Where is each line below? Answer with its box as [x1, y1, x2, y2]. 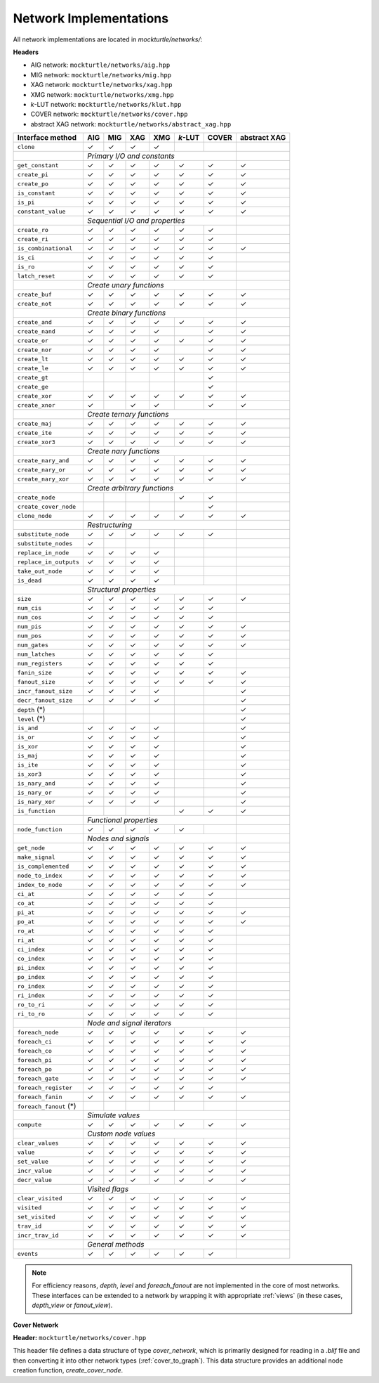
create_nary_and [17, 457, 69, 464]
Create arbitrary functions [87, 483, 174, 493]
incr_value [17, 1167, 53, 1174]
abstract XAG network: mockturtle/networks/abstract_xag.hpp [30, 119, 232, 128]
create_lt [17, 355, 49, 363]
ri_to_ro [17, 1010, 46, 1018]
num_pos [17, 632, 42, 639]
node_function [17, 826, 62, 833]
